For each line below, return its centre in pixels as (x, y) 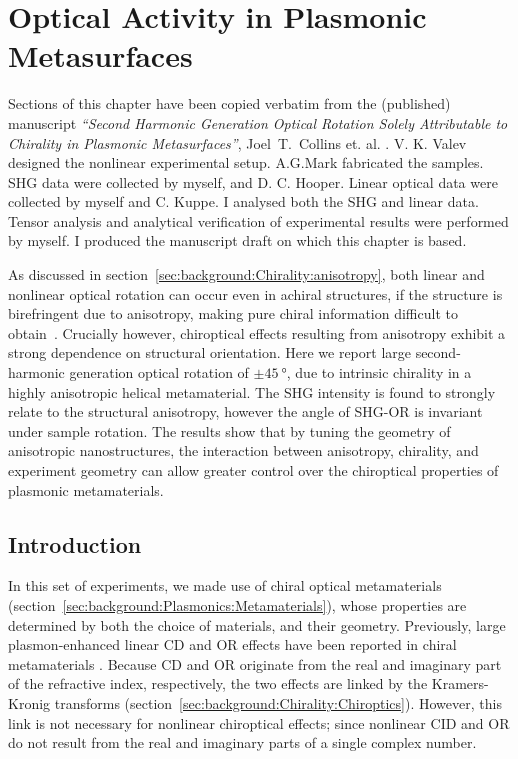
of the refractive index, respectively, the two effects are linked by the (218, 683)
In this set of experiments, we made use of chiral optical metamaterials (225, 585)
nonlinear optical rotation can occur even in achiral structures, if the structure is (255, 293)
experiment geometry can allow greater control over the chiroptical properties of (253, 470)
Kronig (29, 702)
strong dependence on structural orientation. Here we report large (209, 352)
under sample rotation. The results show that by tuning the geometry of (229, 430)
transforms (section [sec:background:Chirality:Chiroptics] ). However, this (278, 702)
